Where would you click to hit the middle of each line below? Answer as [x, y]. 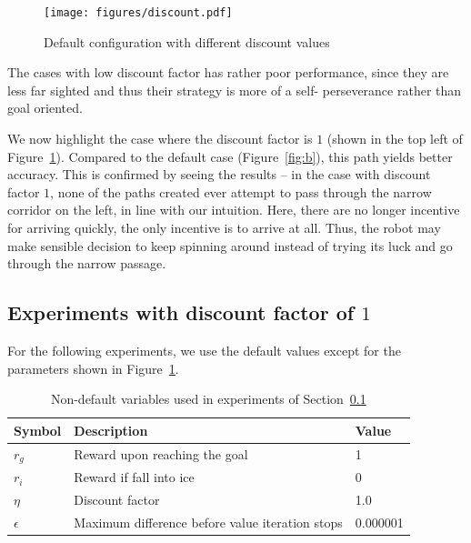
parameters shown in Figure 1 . [93, 368]
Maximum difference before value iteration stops [208, 522]
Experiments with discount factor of [181, 312]
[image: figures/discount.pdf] [138, 13]
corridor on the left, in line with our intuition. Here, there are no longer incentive [234, 210]
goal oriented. [45, 108]
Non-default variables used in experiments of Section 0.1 [208, 399]
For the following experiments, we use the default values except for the [204, 350]
